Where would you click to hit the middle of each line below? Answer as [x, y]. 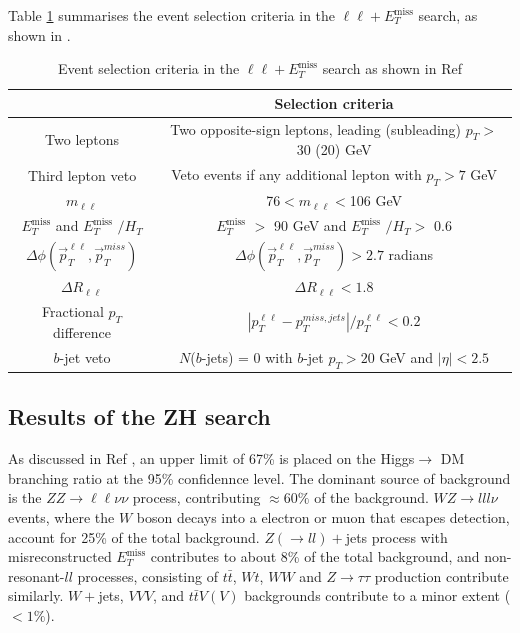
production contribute [441, 575]
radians [411, 254]
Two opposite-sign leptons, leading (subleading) [316, 128]
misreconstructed [60, 556]
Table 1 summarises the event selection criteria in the [172, 15]
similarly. [36, 595]
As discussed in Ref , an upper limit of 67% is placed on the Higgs [211, 458]
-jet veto [85, 357]
